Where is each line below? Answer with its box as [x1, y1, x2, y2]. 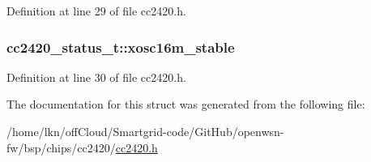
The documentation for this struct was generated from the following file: [6, 96, 365, 113]
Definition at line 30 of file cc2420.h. [6, 68, 186, 85]
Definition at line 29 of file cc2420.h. [6, 2, 186, 19]
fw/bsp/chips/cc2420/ [6, 139, 116, 156]
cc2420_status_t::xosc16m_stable [6, 36, 235, 57]
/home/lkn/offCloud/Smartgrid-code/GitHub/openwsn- [6, 123, 284, 139]
